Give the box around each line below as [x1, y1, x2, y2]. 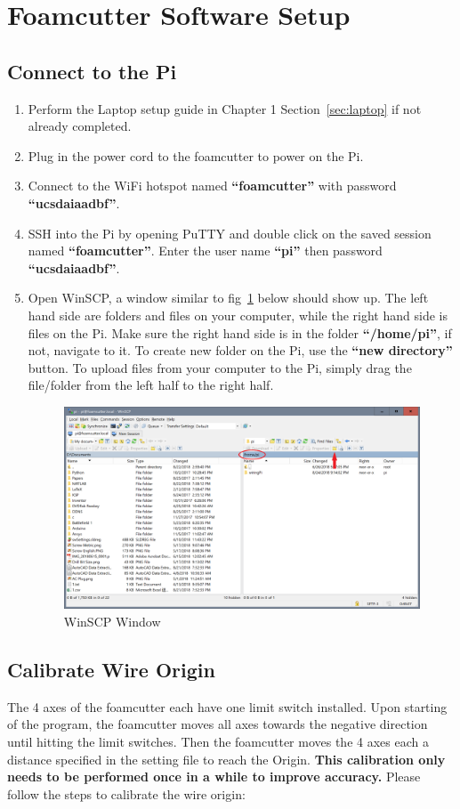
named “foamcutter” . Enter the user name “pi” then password [28, 241, 383, 260]
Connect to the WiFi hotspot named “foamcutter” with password [28, 176, 397, 195]
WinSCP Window [63, 611, 161, 630]
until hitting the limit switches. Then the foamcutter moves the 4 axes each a [7, 732, 429, 750]
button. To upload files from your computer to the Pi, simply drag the [28, 358, 412, 376]
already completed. [28, 117, 132, 135]
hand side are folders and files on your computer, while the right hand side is [28, 305, 448, 324]
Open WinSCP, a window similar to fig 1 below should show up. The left [28, 288, 429, 307]
